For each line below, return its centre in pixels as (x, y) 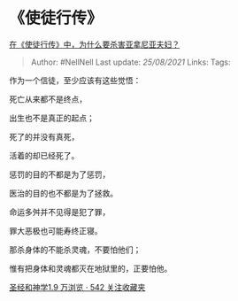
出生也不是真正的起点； (52, 118)
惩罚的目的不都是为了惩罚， (60, 174)
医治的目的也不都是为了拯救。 (63, 193)
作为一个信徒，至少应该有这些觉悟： (75, 80)
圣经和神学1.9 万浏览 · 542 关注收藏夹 (77, 287)
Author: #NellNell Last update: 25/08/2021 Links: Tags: (131, 62)
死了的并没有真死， (44, 136)
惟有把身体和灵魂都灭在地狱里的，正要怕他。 (91, 268)
